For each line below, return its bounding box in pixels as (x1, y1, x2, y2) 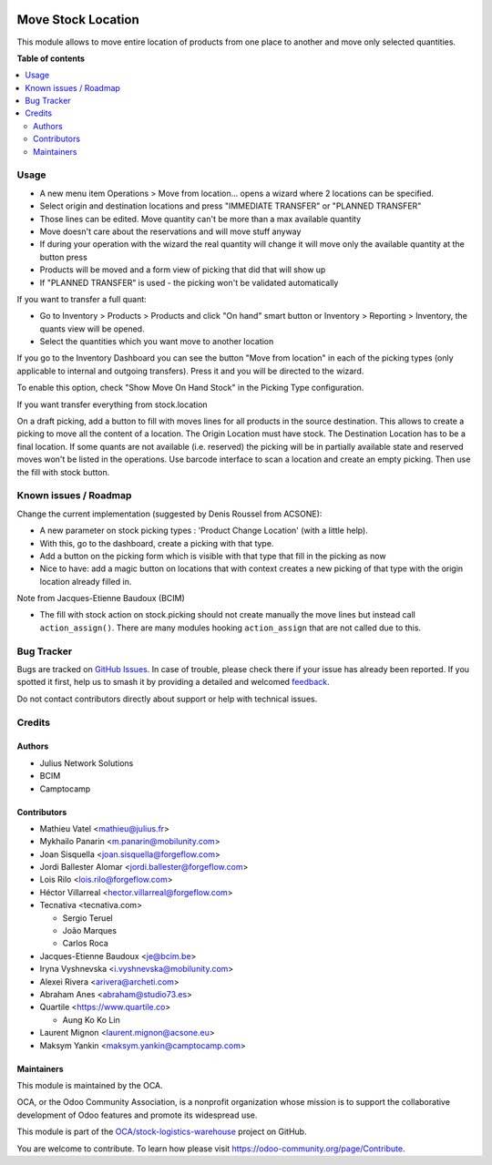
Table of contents (16, 53, 86, 64)
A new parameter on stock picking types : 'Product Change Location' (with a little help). (39, 525, 368, 537)
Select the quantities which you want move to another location (39, 336, 274, 347)
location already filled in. (39, 576, 132, 587)
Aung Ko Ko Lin (62, 1014, 120, 1025)
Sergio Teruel (62, 912, 113, 924)
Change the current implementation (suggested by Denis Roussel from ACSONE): (16, 508, 323, 519)
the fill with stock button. (16, 466, 110, 477)
